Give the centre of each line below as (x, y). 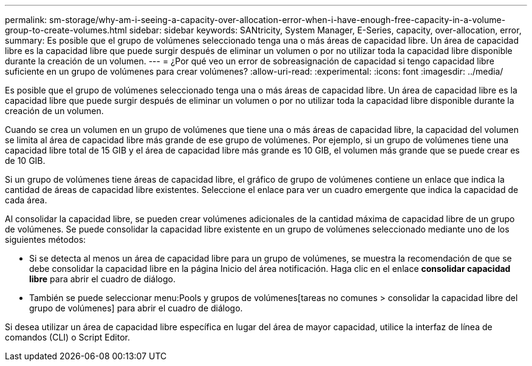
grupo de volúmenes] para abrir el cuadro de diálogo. (136, 308)
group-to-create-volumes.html (66, 30)
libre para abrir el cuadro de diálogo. (103, 279)
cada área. (26, 200)
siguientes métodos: (46, 239)
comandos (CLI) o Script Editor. (67, 337)
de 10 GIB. (25, 161)
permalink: (26, 20)
